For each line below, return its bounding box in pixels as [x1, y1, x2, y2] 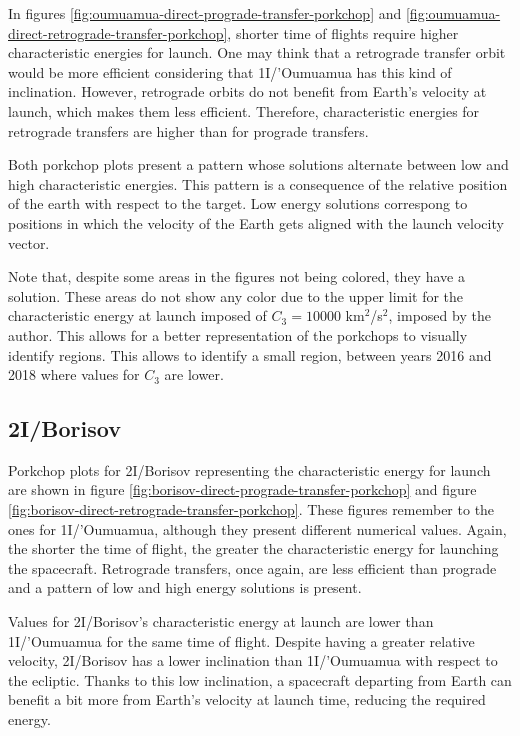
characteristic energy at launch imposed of [8, 305, 267, 326]
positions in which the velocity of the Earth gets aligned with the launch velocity [8, 212, 504, 233]
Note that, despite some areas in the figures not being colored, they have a [8, 266, 465, 287]
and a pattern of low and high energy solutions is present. [8, 577, 362, 598]
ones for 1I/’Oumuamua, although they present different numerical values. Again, [8, 518, 507, 539]
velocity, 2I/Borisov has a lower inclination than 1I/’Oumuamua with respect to [8, 650, 498, 671]
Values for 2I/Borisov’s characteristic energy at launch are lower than [8, 611, 434, 632]
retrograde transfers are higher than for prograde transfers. [8, 120, 369, 141]
